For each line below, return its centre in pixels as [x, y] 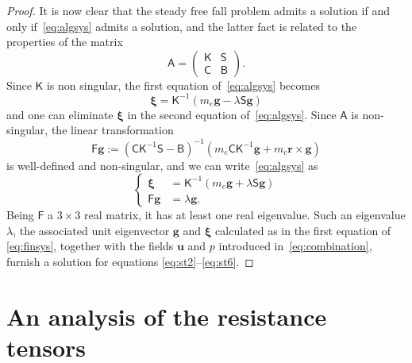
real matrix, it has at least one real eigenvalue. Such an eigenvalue [245, 215]
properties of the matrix [65, 42]
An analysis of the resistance [167, 316]
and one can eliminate [60, 114]
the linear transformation [112, 130]
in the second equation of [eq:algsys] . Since [232, 114]
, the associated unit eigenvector [91, 230]
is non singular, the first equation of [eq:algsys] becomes [183, 85]
